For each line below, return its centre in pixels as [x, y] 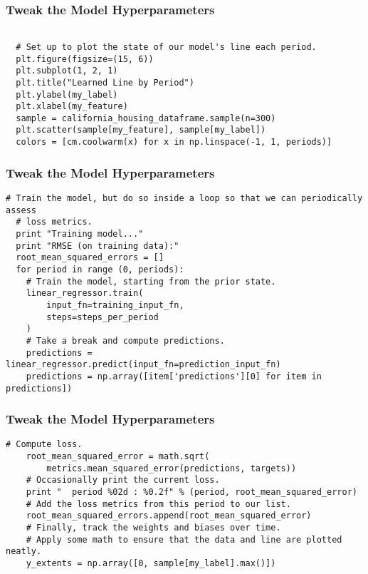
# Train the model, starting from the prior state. [151, 281]
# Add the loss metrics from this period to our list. [158, 504]
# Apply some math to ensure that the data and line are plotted [184, 539]
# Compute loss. [44, 445]
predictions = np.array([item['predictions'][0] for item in [174, 376]
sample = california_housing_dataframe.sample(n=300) [146, 118]
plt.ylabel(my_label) [67, 94]
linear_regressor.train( [85, 293]
